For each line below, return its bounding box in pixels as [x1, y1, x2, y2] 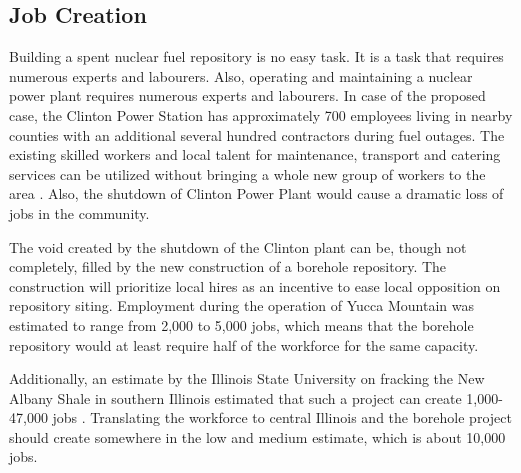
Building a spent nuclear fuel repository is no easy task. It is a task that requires [9, 46, 504, 67]
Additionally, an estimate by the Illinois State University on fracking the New [9, 368, 485, 389]
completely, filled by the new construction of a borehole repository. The [9, 256, 447, 277]
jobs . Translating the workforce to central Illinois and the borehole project [52, 407, 512, 428]
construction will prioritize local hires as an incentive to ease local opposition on [9, 275, 501, 296]
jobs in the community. [9, 202, 150, 223]
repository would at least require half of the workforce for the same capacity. [9, 334, 479, 355]
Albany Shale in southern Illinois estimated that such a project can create [9, 387, 462, 408]
